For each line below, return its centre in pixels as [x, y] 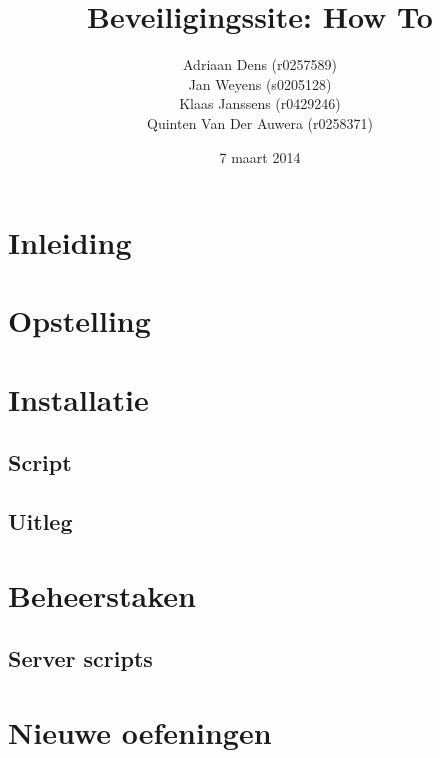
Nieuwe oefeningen [140, 731]
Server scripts [80, 658]
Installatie [78, 398]
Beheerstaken [102, 594]
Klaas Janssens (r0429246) [260, 103]
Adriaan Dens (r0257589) [260, 64]
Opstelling [79, 320]
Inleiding [70, 242]
